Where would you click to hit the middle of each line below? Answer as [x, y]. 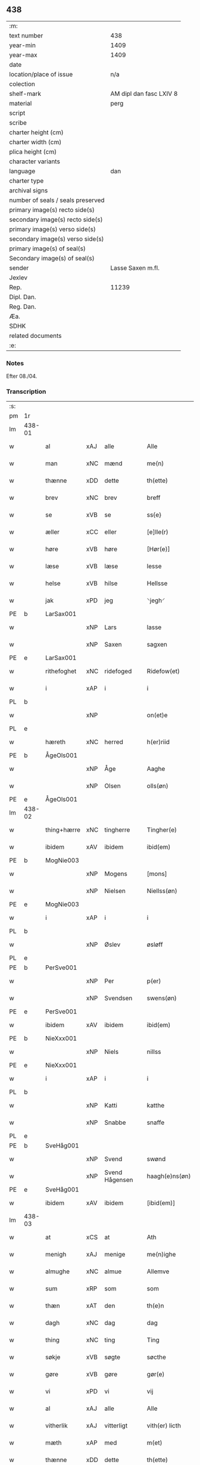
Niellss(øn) [162, 891]
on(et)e [157, 716]
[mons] [157, 874]
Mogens [116, 874]
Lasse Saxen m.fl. [135, 268]
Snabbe [115, 1122]
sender [19, 268]
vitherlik [57, 1426]
